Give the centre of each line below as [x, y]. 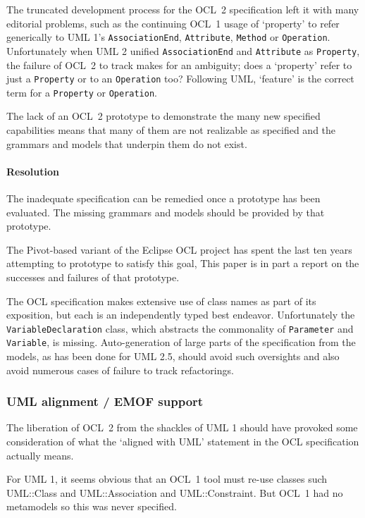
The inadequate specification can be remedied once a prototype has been [163, 198]
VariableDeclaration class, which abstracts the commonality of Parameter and [180, 328]
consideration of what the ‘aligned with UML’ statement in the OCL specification [183, 442]
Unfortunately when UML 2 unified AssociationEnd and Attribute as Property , [183, 50]
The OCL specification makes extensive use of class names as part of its [161, 301]
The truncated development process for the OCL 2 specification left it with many [183, 9]
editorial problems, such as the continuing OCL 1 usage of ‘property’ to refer [173, 23]
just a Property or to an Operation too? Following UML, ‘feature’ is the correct [180, 79]
